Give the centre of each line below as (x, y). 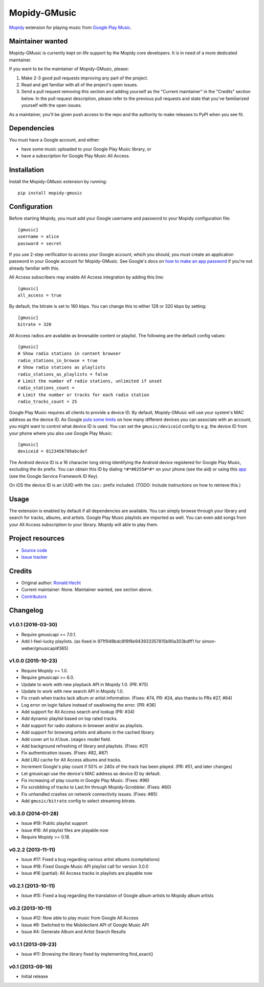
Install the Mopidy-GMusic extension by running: (58, 182)
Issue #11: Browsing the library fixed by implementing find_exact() (87, 954)
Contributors (34, 596)
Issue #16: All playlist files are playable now (65, 830)
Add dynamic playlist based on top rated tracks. (69, 718)
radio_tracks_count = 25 (47, 402)
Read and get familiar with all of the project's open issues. (80, 85)
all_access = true (40, 295)
